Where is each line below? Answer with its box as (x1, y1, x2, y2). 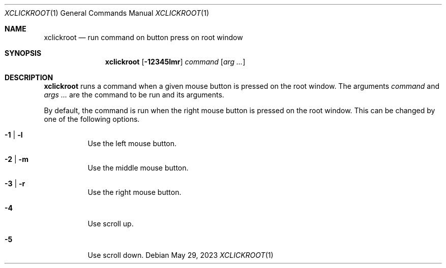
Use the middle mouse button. (87, 163, 189, 172)
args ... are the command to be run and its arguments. (44, 90, 224, 99)
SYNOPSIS (5, 49, 42, 57)
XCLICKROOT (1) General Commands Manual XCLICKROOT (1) (5, 9, 210, 17)
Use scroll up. (87, 219, 134, 228)
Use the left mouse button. (87, 139, 177, 148)
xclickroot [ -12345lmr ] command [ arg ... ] (105, 57, 246, 66)
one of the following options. (44, 115, 140, 123)
